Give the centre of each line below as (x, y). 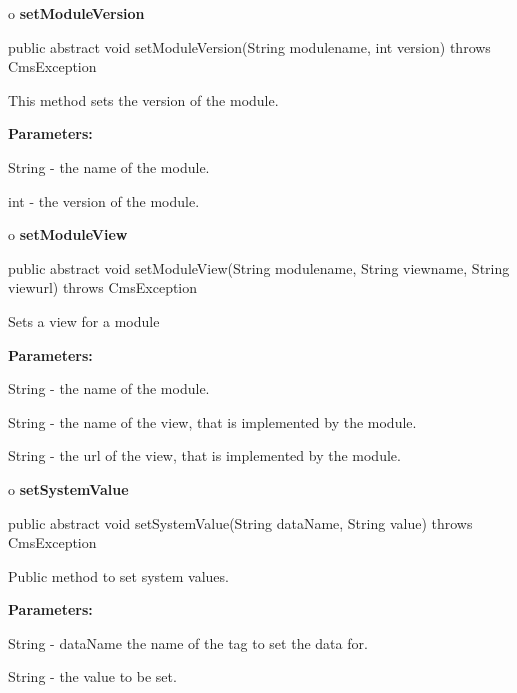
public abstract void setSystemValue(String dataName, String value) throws (240, 522)
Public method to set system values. (118, 575)
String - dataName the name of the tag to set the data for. (188, 642)
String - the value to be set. (92, 676)
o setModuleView (68, 234)
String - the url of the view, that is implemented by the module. (204, 455)
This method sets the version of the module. (143, 99)
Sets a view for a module (84, 320)
